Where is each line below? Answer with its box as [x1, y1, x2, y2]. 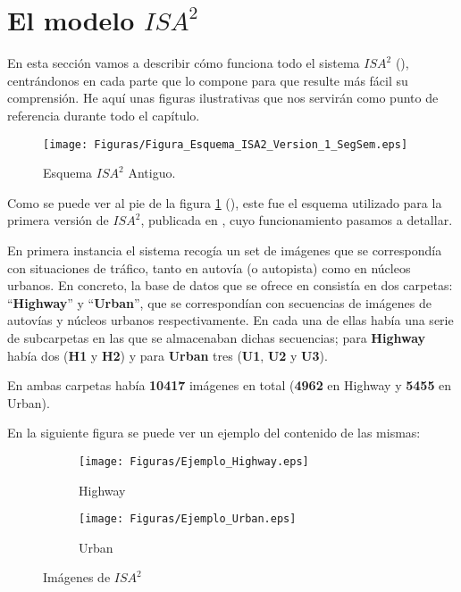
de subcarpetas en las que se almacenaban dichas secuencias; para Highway [7, 328, 426, 346]
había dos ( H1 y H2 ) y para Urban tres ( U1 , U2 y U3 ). [7, 346, 328, 364]
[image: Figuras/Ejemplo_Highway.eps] [79, 454, 309, 468]
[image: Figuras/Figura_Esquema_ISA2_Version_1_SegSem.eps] [43, 138, 408, 151]
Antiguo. [128, 163, 176, 182]
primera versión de [7, 211, 109, 229]
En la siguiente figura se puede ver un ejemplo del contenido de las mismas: [7, 423, 421, 442]
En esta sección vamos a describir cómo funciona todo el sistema [7, 54, 360, 72]
